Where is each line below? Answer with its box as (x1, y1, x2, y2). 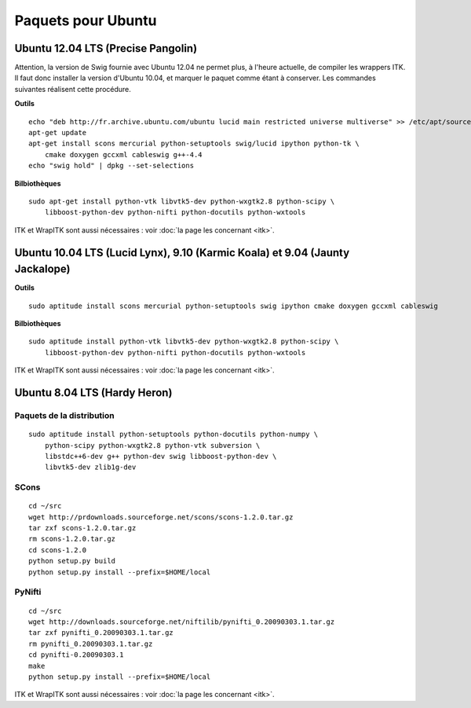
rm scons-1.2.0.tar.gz (28, 534, 116, 544)
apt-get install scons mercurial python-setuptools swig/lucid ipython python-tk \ (28, 139, 360, 149)
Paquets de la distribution (14, 409, 115, 420)
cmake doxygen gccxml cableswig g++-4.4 (44, 150, 203, 159)
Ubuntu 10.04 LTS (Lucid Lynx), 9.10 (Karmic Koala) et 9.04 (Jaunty (14, 246, 350, 259)
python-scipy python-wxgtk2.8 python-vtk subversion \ (44, 441, 261, 449)
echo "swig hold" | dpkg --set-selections (28, 161, 195, 171)
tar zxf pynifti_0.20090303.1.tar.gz (28, 629, 174, 637)
